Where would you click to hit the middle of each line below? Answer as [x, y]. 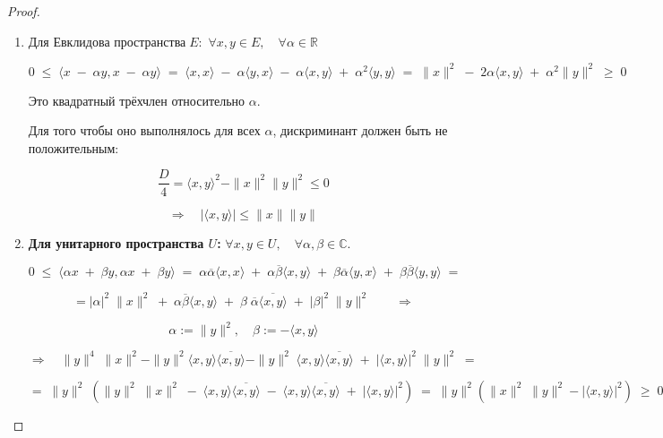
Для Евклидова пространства [107, 43]
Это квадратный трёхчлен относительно [137, 100]
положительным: [73, 147]
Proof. [24, 11]
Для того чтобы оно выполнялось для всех [144, 130]
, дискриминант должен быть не [360, 130]
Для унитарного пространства [116, 242]
